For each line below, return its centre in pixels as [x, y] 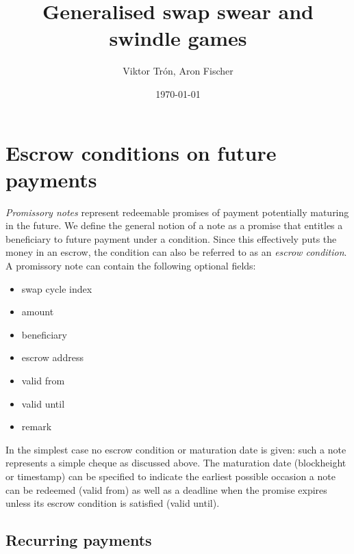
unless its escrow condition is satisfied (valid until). [113, 503]
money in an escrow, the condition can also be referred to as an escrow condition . [176, 252]
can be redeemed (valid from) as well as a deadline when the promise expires [166, 489]
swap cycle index [57, 288]
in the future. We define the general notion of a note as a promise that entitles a [174, 225]
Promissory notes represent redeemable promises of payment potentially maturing [177, 212]
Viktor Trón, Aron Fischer [178, 71]
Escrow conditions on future [141, 152]
